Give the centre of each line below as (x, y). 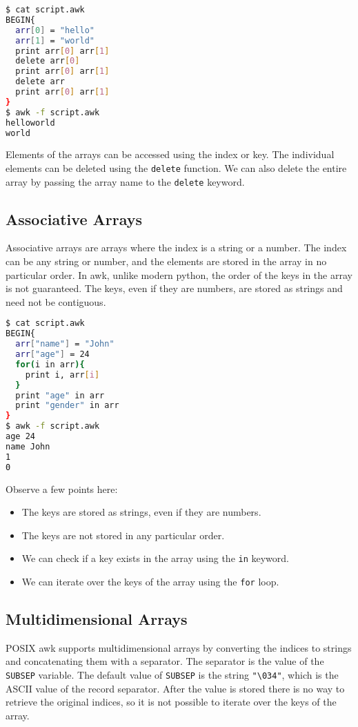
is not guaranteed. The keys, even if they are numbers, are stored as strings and (174, 288)
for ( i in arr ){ (50, 364)
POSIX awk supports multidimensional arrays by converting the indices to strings (179, 647)
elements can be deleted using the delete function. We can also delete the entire (176, 167)
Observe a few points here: (62, 488)
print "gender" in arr (67, 406)
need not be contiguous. (56, 301)
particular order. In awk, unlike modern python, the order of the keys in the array (179, 274)
